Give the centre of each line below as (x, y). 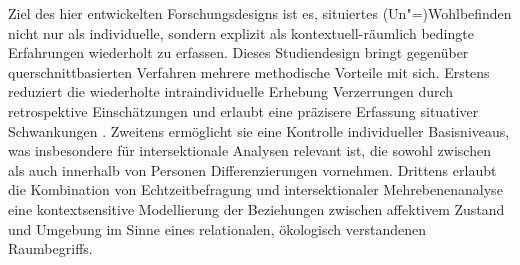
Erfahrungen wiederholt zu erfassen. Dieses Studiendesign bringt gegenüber (238, 52)
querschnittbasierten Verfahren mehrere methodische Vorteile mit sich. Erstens (249, 71)
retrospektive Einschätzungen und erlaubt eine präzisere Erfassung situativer (243, 110)
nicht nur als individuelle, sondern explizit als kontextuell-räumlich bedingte (241, 32)
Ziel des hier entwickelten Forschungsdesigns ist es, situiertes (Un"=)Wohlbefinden (260, 13)
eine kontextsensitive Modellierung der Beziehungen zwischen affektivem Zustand (256, 208)
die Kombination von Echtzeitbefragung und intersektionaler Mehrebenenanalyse (255, 189)
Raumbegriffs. (50, 248)
